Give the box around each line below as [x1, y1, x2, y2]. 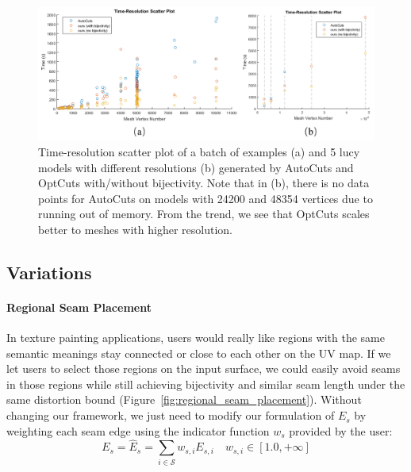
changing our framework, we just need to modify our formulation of [6, 407, 335, 424]
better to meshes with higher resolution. [38, 221, 232, 237]
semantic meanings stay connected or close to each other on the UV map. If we [6, 344, 391, 361]
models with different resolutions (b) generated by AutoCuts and [38, 159, 354, 175]
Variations [6, 259, 92, 284]
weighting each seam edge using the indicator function [6, 422, 270, 439]
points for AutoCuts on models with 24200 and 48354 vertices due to [38, 190, 373, 206]
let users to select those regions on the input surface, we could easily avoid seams [6, 360, 401, 377]
